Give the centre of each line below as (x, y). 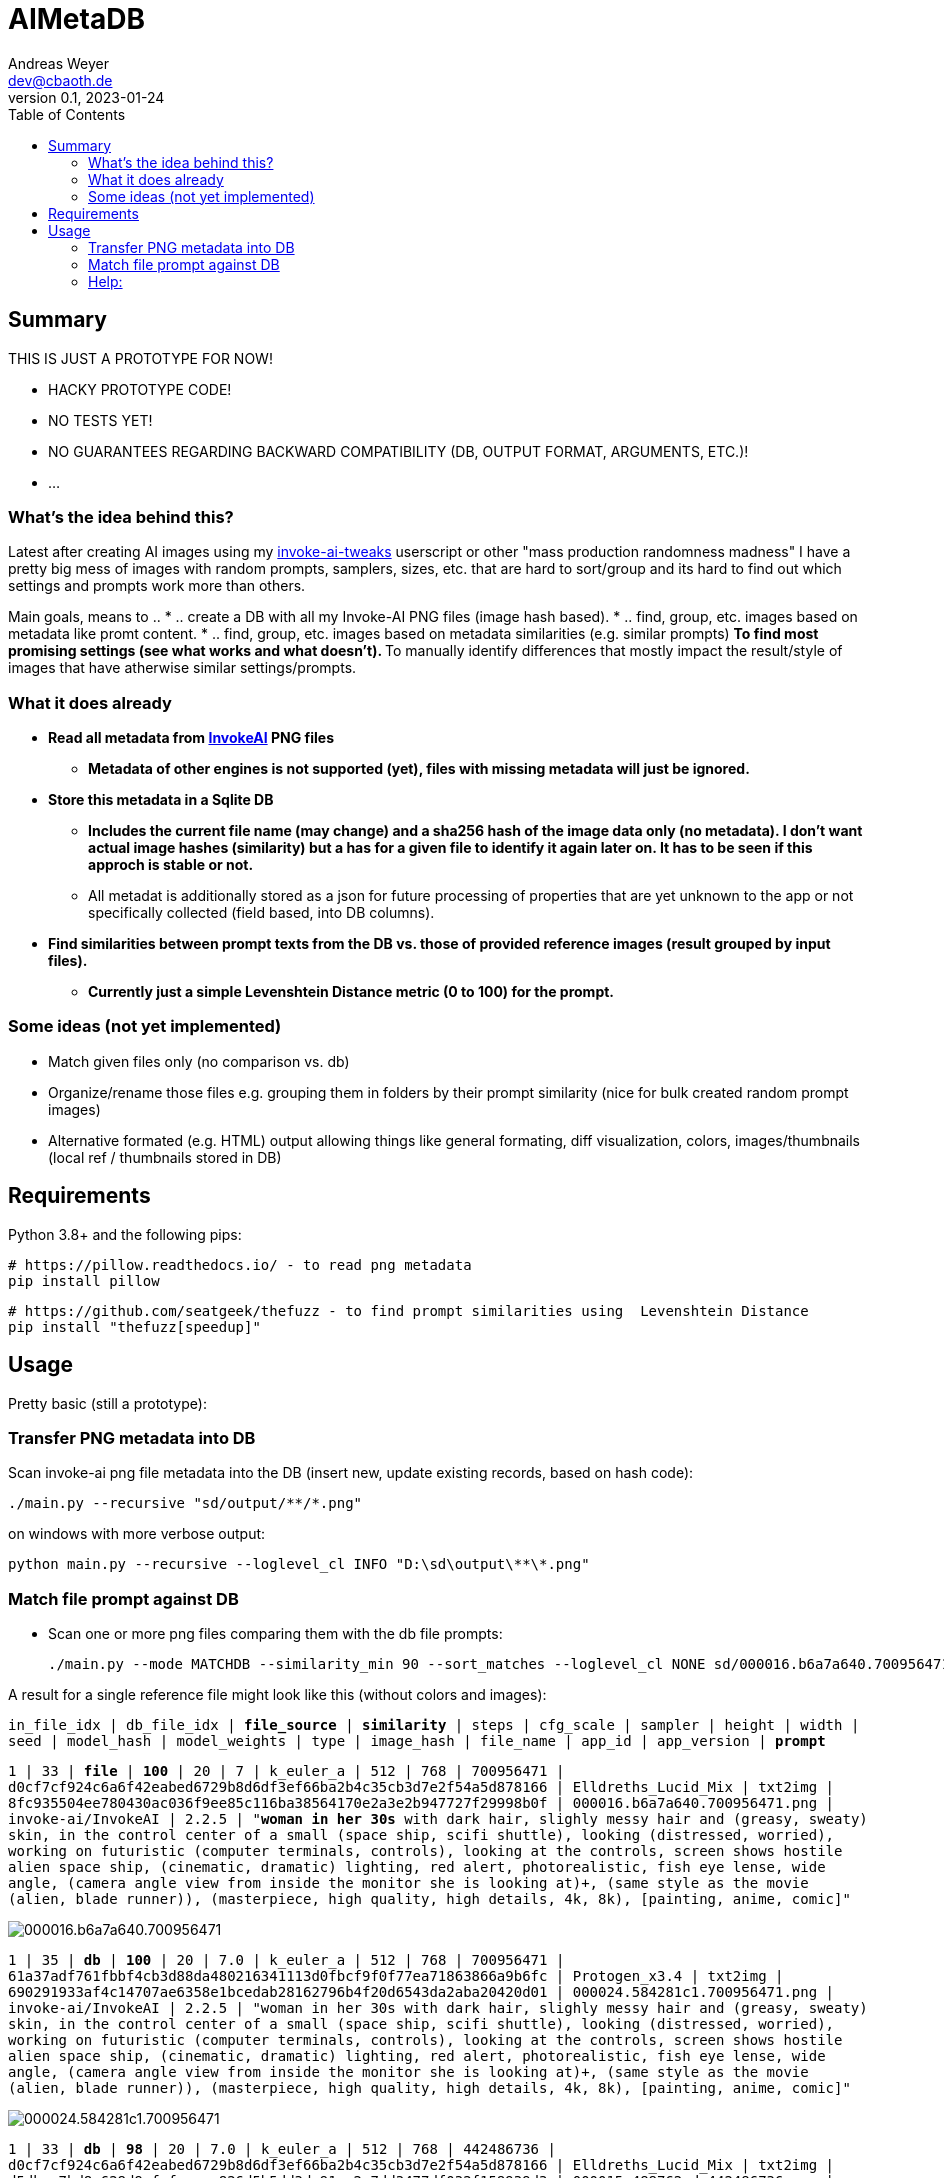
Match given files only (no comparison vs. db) (199, 1061)
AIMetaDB (76, 19)
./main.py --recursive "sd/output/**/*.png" (185, 1503)
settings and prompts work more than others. (157, 586)
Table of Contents (67, 114)
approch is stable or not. (171, 865)
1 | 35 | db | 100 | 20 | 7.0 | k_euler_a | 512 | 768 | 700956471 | (286, 1960)
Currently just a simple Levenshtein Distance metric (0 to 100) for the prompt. (351, 992)
